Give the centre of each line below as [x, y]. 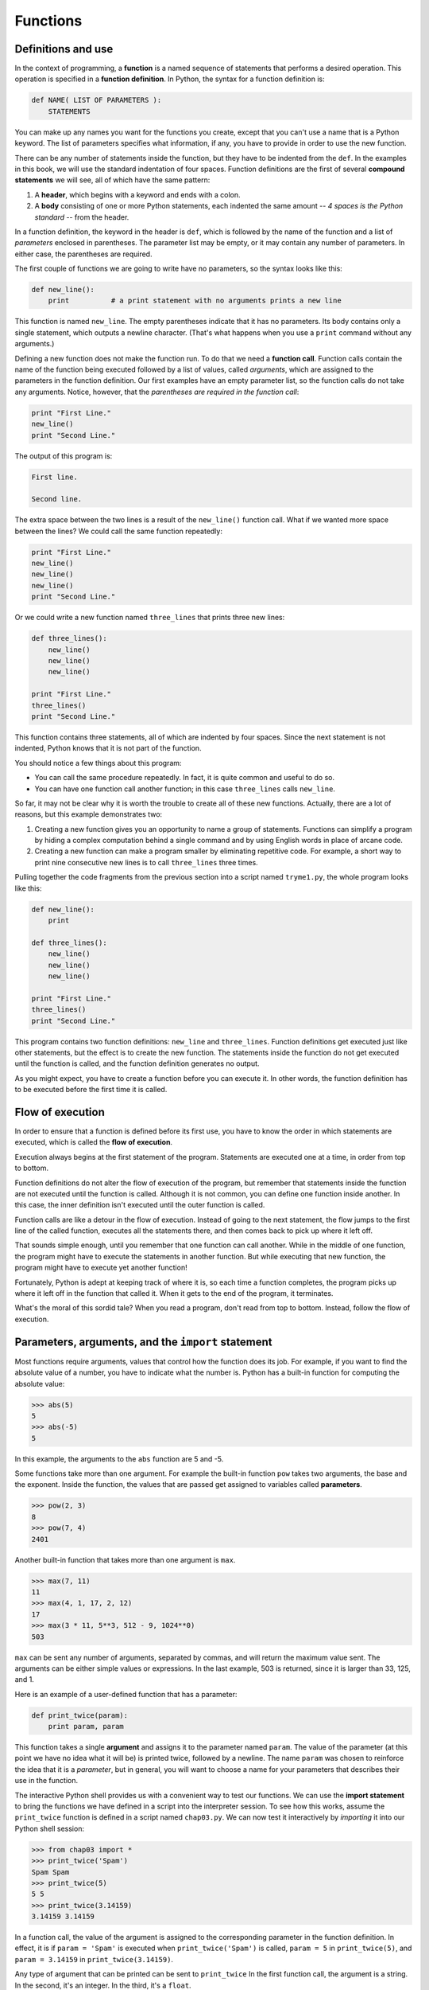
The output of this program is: [64, 456]
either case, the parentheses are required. [83, 254]
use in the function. [46, 1781]
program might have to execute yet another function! [101, 1268]
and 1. [25, 1680]
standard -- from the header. [82, 217]
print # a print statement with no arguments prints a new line [195, 301]
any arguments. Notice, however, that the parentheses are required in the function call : [157, 392]
